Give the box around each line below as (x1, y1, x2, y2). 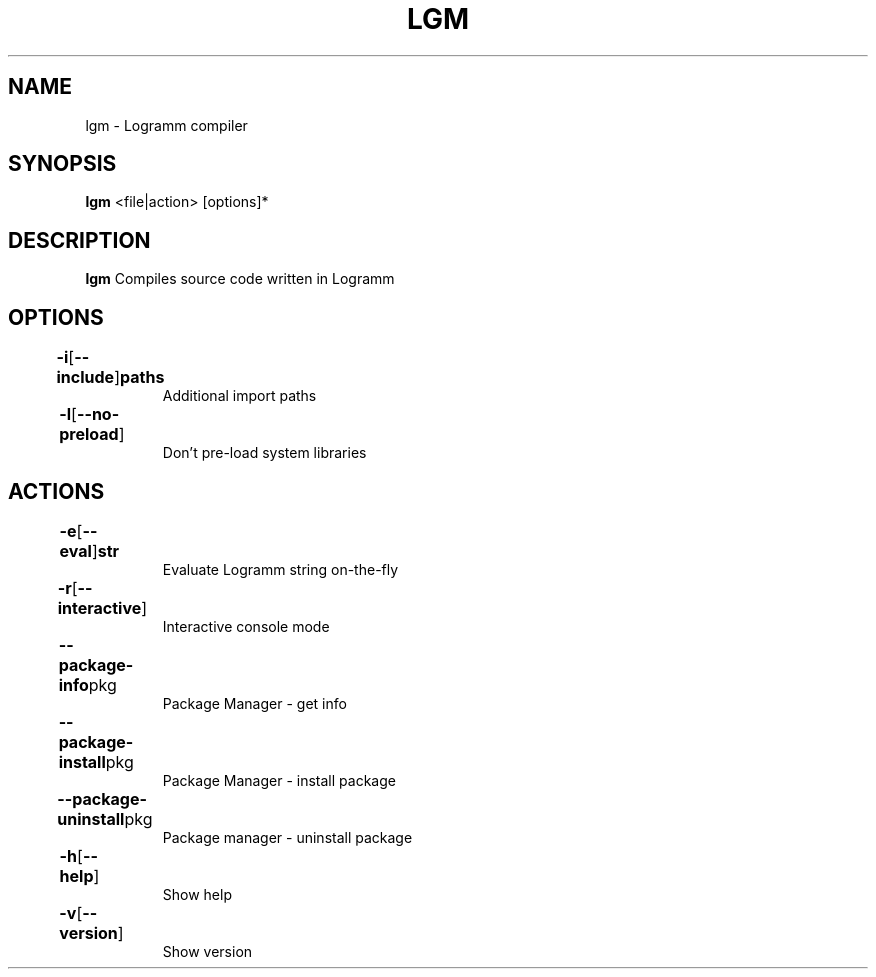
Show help (162, 885, 232, 903)
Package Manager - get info (162, 694, 347, 712)
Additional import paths (162, 387, 317, 405)
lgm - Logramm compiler (85, 116, 248, 134)
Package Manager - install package (162, 771, 396, 789)
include (56, 367, 115, 388)
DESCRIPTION (8, 227, 151, 253)
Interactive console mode (162, 617, 330, 635)
